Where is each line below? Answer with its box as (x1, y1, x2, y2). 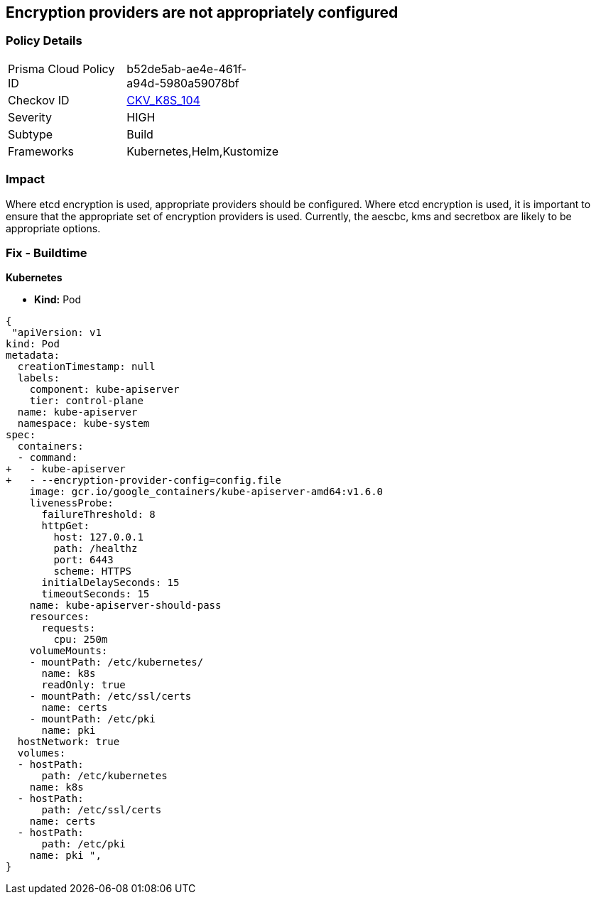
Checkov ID (8, 92, 70, 107)
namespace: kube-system (17, 418, 150, 430)
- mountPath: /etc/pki (29, 713, 156, 725)
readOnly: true (41, 679, 126, 691)
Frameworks (8, 143, 74, 158)
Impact (6, 172, 45, 187)
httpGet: (41, 520, 90, 532)
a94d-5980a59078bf (126, 75, 239, 90)
